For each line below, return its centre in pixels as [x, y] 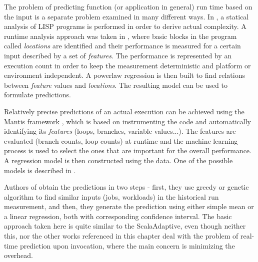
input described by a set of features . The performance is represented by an [118, 55]
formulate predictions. [37, 95]
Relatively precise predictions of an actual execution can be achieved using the [124, 111]
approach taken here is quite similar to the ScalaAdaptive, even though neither [125, 226]
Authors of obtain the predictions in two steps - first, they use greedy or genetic [126, 187]
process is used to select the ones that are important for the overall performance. [128, 150]
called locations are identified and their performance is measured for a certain [122, 46]
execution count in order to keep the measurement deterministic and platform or [127, 65]
